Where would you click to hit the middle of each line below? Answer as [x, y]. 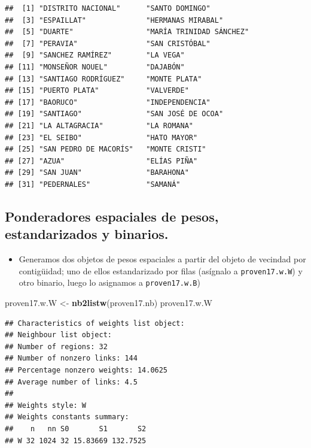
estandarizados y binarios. [87, 234]
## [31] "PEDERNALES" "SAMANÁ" [93, 184]
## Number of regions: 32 [56, 346]
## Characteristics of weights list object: [95, 323]
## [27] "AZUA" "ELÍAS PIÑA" [101, 161]
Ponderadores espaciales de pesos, [112, 216]
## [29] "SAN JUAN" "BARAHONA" [97, 173]
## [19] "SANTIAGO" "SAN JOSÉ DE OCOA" [114, 114]
